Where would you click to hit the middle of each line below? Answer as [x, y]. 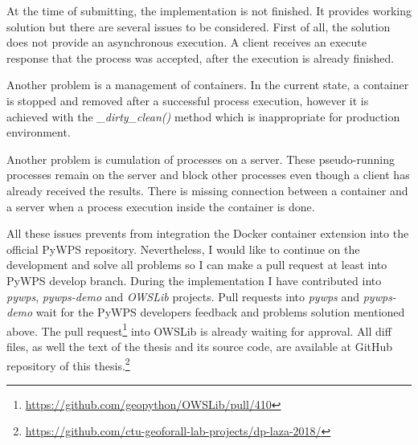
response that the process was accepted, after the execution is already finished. [201, 57]
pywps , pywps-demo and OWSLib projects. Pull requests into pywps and [183, 296]
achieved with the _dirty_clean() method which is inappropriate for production [203, 116]
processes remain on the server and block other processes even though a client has [208, 175]
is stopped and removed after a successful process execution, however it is [188, 100]
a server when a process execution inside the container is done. [161, 206]
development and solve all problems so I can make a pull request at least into [197, 265]
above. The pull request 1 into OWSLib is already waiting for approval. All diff [199, 329]
